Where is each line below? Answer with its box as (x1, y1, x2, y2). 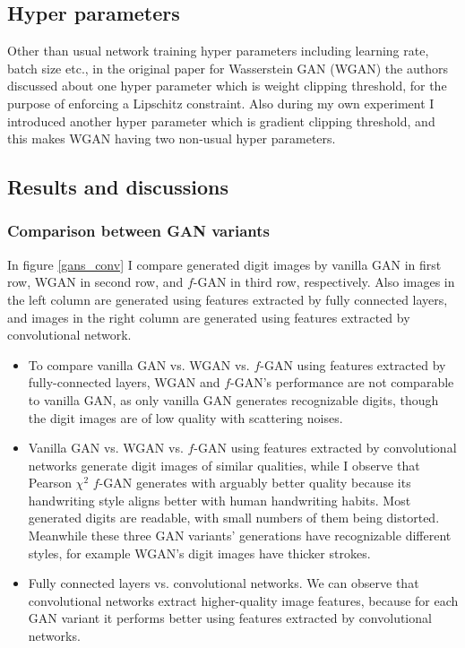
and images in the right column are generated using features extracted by (7, 307, 410, 326)
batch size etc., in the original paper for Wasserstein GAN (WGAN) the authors (7, 58, 448, 77)
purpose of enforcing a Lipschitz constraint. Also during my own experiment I (7, 93, 435, 112)
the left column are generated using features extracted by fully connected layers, (7, 289, 448, 308)
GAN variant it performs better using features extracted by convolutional (28, 609, 432, 627)
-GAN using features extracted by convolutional (194, 438, 457, 457)
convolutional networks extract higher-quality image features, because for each (28, 591, 459, 609)
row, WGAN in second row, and (7, 272, 184, 291)
